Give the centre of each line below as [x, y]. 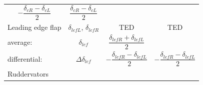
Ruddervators [28, 73]
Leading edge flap [34, 27]
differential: [25, 58]
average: [20, 42]
